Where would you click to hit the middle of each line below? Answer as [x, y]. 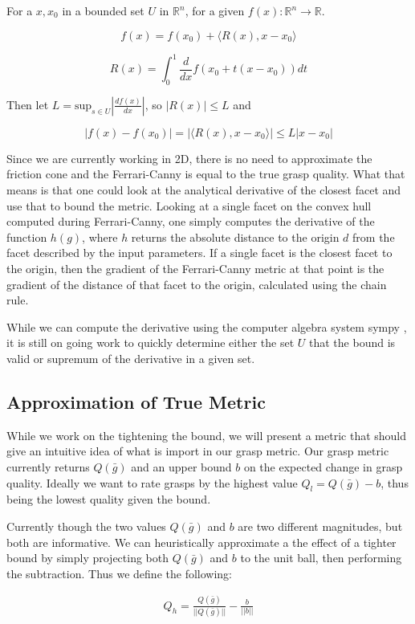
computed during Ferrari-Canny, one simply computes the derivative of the [191, 221]
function [27, 237]
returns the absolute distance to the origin [235, 237]
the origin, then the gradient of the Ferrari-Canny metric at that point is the [195, 269]
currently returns [48, 467]
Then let [28, 104]
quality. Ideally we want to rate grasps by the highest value [152, 482]
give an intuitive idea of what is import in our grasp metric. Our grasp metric [198, 451]
